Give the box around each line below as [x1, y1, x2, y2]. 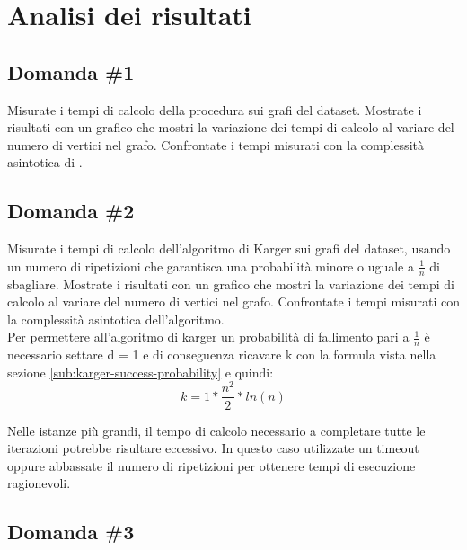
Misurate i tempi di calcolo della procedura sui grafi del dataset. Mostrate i [7, 100, 422, 119]
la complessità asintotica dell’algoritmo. [7, 309, 225, 328]
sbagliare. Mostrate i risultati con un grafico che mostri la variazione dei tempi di [7, 274, 454, 293]
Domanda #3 [7, 518, 135, 546]
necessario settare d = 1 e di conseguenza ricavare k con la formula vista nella [7, 345, 436, 364]
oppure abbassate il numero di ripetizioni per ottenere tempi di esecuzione [7, 456, 416, 475]
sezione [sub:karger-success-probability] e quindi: [7, 362, 274, 381]
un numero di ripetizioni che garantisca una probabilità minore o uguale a [7, 256, 414, 275]
